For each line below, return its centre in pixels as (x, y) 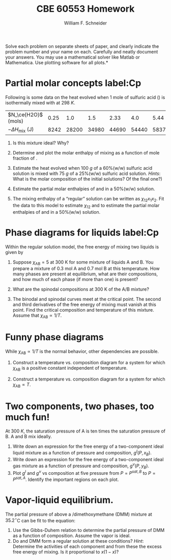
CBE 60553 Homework (85, 9)
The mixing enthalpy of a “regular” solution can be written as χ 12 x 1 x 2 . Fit (88, 199)
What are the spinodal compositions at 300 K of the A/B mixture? (81, 289)
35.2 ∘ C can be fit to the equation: (40, 520)
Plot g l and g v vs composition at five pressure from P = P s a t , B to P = (84, 473)
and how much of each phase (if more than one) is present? (75, 279)
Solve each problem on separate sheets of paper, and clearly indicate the (82, 46)
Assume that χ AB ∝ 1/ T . (37, 316)
